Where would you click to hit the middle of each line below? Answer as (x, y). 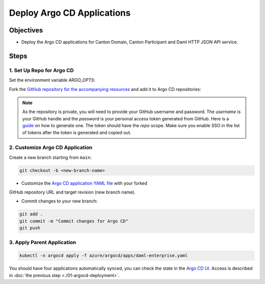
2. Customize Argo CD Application (51, 147)
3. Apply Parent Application (42, 242)
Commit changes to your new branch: (59, 201)
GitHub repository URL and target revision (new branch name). (72, 192)
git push (30, 228)
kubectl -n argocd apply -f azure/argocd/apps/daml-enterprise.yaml (104, 256)
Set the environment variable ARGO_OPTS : (52, 80)
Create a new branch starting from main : (50, 157)
